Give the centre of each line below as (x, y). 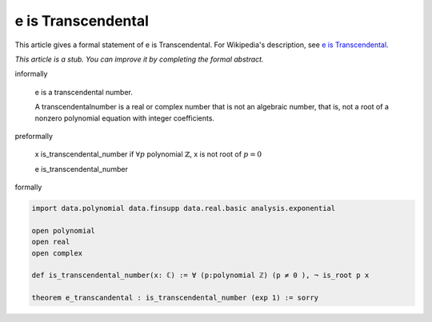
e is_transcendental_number (81, 169)
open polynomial (64, 231)
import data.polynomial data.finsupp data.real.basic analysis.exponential (184, 209)
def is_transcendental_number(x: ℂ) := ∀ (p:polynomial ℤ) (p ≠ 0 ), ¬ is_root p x (200, 275)
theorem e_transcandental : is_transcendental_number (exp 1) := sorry (175, 298)
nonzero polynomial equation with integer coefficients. (125, 118)
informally (31, 74)
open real (51, 242)
